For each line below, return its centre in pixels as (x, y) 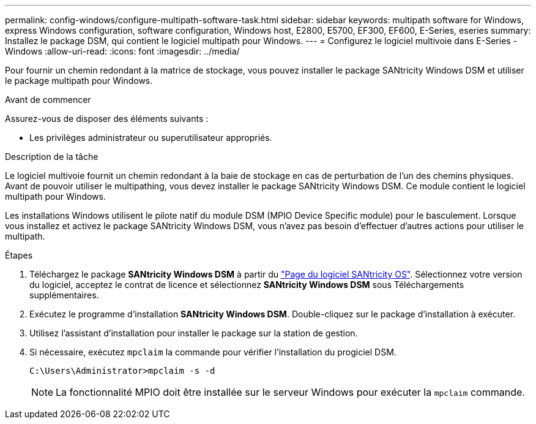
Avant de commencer (48, 100)
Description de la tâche (52, 157)
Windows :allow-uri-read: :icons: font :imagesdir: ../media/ (122, 51)
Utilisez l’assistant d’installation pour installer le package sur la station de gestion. (194, 333)
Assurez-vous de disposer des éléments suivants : (107, 119)
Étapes (19, 255)
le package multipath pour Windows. (79, 81)
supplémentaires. (64, 295)
